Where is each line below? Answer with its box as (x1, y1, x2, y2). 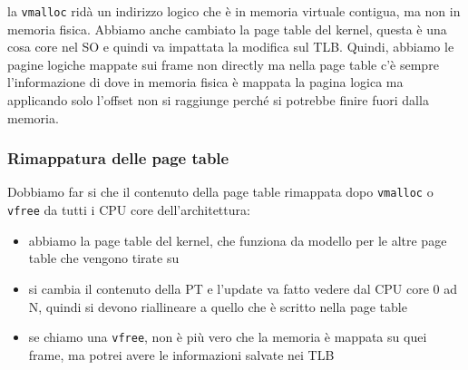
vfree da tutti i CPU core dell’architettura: (7, 200, 250, 219)
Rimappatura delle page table (7, 147, 229, 170)
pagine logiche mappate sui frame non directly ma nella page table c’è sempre (7, 54, 439, 73)
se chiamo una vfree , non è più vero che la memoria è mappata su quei (28, 327, 427, 346)
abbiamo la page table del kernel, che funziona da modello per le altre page (28, 230, 447, 249)
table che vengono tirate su (28, 248, 180, 268)
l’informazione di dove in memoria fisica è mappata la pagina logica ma (7, 73, 404, 92)
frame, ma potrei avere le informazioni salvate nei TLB (28, 345, 335, 364)
